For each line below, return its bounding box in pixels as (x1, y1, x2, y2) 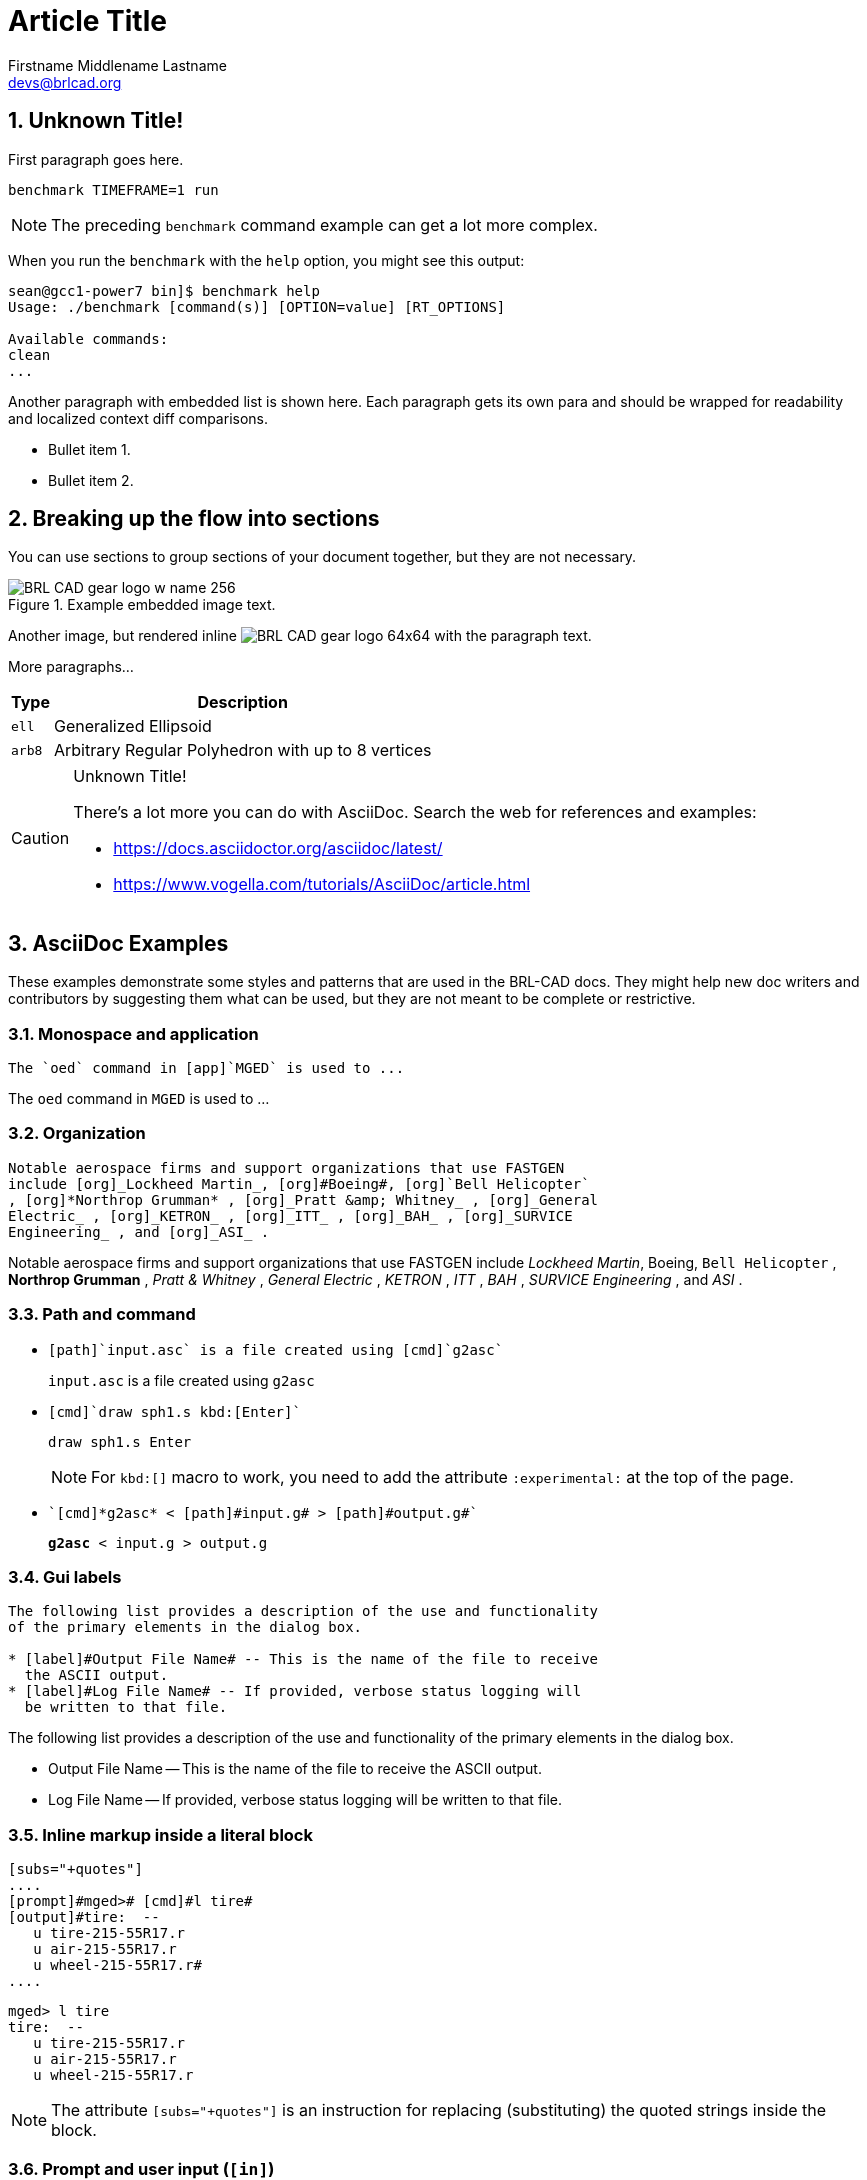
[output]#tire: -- (8, 1909, 160, 1926)
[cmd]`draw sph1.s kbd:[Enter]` (48, 1403, 301, 1420)
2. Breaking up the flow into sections (8, 506, 380, 532)
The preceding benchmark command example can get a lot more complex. (51, 214, 598, 235)
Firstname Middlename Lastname (8, 56, 227, 74)
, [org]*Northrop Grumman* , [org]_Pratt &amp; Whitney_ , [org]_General (8, 1191, 599, 1208)
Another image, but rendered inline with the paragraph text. (8, 627, 592, 645)
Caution (11, 828, 70, 849)
